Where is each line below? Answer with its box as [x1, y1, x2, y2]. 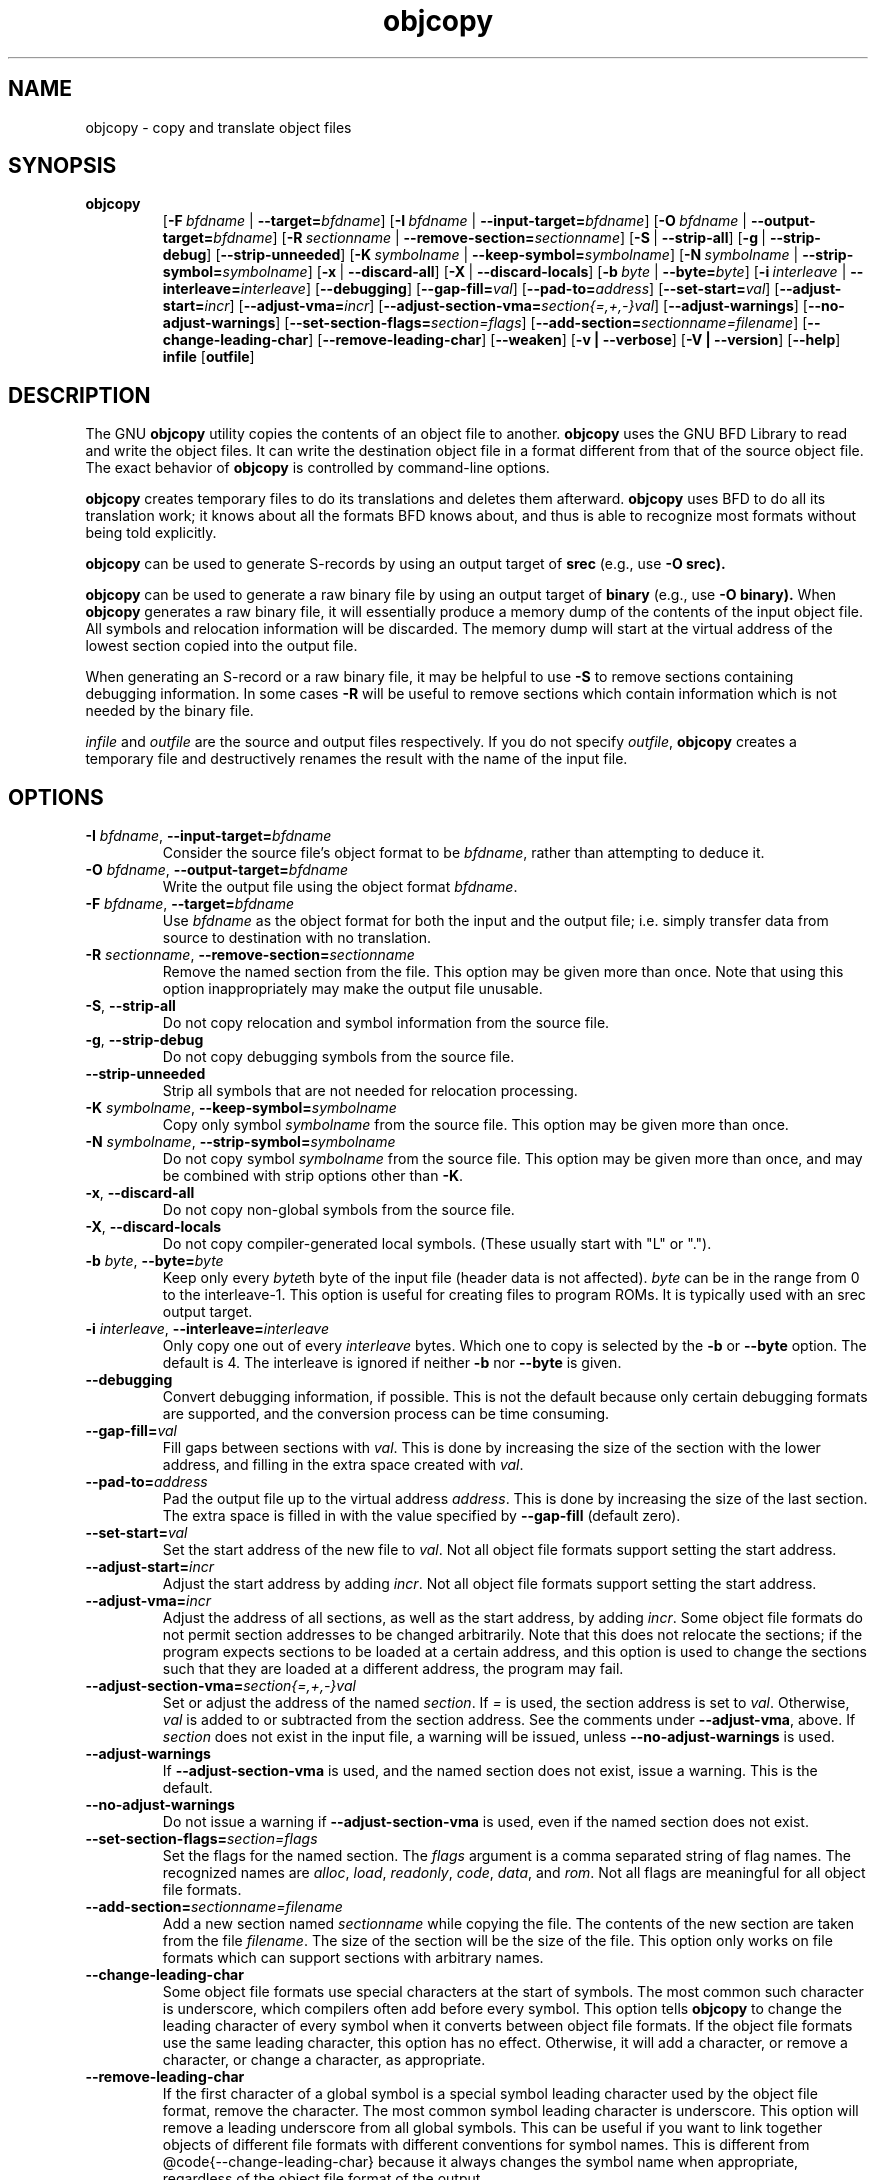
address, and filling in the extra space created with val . [162, 1456, 524, 1474]
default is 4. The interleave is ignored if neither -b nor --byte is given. [162, 1354, 622, 1372]
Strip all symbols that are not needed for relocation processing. [162, 1082, 578, 1100]
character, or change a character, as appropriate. [162, 2051, 486, 2069]
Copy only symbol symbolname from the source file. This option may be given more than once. [162, 1116, 789, 1134]
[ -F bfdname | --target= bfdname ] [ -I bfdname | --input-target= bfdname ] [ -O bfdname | [162, 212, 747, 230]
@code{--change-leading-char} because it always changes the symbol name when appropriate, [162, 2153, 799, 2171]
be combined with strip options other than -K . [162, 1167, 464, 1185]
